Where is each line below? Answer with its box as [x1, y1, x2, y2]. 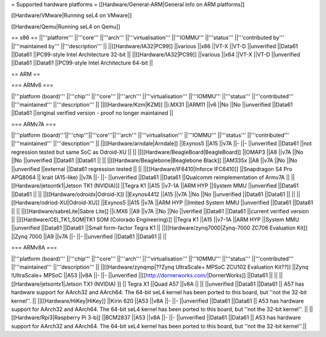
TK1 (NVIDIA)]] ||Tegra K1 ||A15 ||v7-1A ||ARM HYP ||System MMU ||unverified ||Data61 [83, 182, 299, 189]
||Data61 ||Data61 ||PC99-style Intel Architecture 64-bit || [11, 59, 153, 66]
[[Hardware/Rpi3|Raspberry [11, 314, 81, 321]
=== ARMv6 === [11, 81, 54, 89]
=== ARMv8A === [11, 244, 57, 251]
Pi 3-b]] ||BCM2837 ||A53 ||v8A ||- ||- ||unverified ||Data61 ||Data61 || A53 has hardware [81, 314, 301, 321]
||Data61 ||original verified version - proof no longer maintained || [11, 109, 173, 117]
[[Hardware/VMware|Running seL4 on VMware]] [11, 12, 132, 19]
